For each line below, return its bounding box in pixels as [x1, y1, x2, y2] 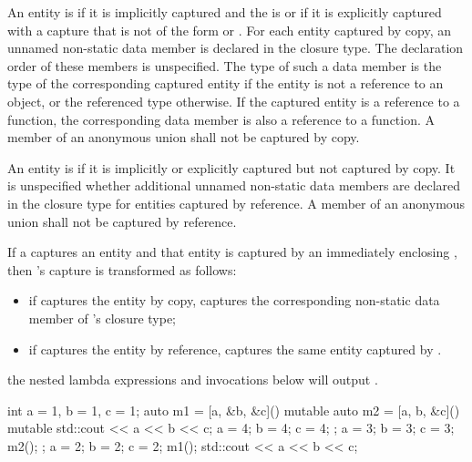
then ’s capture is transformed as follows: [7, 260, 237, 279]
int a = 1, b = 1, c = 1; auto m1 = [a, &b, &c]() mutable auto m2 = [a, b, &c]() [7, 400, 460, 419]
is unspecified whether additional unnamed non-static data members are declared [7, 176, 461, 195]
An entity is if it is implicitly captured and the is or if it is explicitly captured [7, 3, 442, 21]
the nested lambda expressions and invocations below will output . [7, 370, 378, 389]
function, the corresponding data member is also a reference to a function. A [7, 109, 436, 128]
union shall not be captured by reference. [7, 211, 237, 231]
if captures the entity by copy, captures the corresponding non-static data [28, 291, 440, 310]
